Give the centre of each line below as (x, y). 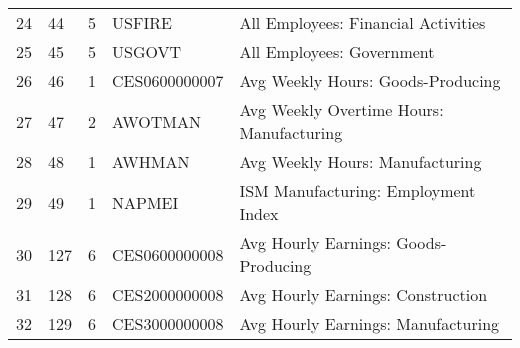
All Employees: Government (337, 51)
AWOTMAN (156, 121)
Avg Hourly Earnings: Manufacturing (369, 323)
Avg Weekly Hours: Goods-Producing (370, 80)
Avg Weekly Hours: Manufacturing (360, 161)
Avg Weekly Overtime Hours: (341, 109)
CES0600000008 (168, 254)
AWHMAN (151, 161)
